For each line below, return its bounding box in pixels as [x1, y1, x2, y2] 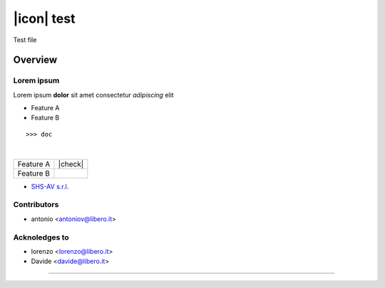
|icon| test [13, 11, 76, 26]
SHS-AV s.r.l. [31, 182, 69, 191]
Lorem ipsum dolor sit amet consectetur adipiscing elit [13, 90, 174, 99]
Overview [13, 54, 58, 66]
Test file [13, 36, 37, 44]
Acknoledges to [13, 232, 69, 242]
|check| [58, 159, 84, 169]
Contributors [13, 200, 59, 210]
